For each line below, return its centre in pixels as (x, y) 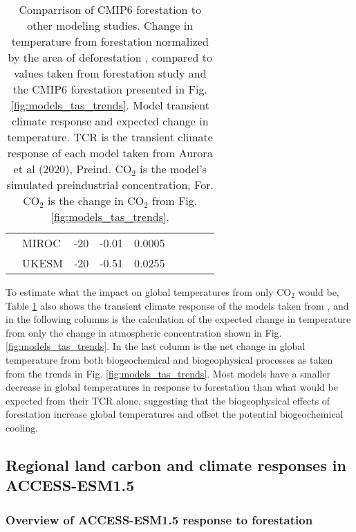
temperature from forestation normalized (110, 41)
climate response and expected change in (110, 121)
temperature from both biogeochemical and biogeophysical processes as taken (169, 359)
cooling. (22, 427)
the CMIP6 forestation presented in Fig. (110, 89)
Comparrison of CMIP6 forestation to (110, 9)
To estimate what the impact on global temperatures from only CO (149, 292)
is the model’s (173, 169)
